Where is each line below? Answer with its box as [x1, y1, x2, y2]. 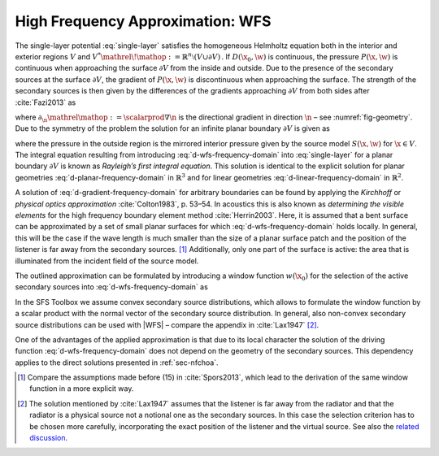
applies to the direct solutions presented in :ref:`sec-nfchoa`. [15, 358, 219, 367]
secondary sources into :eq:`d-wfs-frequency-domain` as [15, 282, 209, 292]
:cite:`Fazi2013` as [15, 98, 76, 107]
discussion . [29, 433, 68, 443]
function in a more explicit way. [29, 384, 134, 393]
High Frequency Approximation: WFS [15, 12, 272, 30]
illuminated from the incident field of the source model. [15, 256, 199, 266]
